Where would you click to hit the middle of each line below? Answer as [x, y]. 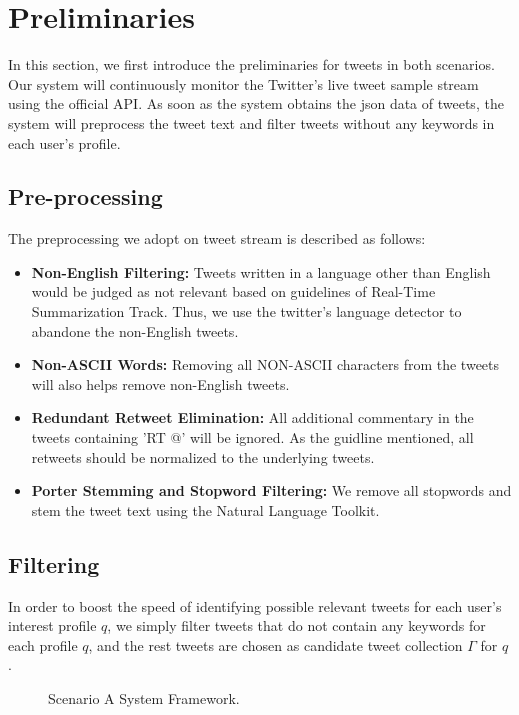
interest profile [52, 625]
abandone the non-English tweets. [135, 330]
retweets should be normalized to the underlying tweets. [203, 456]
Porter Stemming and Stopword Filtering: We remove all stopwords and [271, 490]
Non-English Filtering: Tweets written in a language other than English [261, 271]
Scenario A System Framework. [144, 698]
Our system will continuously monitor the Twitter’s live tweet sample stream [243, 83]
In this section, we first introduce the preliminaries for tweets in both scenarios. [251, 64]
